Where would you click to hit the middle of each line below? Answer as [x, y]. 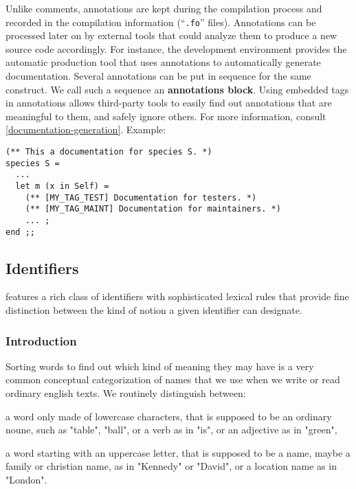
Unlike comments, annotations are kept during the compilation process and [164, 8]
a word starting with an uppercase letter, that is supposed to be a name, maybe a [178, 452]
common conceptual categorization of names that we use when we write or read [173, 379]
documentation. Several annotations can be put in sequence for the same [158, 76]
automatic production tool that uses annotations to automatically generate [163, 62]
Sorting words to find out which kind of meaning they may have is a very [160, 366]
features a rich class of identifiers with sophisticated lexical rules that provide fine [177, 296]
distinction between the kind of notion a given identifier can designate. [154, 310]
